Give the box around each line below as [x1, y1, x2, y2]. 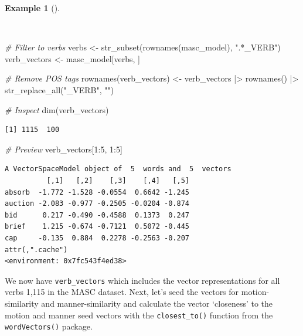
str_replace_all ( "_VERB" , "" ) [5, 83, 114, 96]
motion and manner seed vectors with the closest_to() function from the [5, 308, 273, 321]
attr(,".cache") [5, 245, 68, 254]
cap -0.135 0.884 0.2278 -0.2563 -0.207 [5, 233, 189, 242]
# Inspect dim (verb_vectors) [5, 103, 109, 116]
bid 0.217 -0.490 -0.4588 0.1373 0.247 [5, 211, 189, 219]
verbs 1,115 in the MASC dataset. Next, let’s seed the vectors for [5, 286, 239, 298]
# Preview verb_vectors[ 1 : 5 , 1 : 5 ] [5, 142, 122, 155]
